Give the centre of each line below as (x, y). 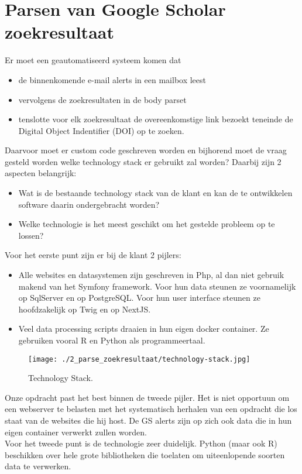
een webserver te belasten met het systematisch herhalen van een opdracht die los (151, 409)
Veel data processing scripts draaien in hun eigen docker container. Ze (144, 329)
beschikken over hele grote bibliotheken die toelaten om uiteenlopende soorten (145, 454)
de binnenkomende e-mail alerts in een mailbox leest (112, 79)
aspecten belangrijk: (41, 173)
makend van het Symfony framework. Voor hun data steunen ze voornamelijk (157, 286)
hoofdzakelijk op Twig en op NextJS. (85, 309)
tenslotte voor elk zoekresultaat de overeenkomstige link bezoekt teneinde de (156, 119)
